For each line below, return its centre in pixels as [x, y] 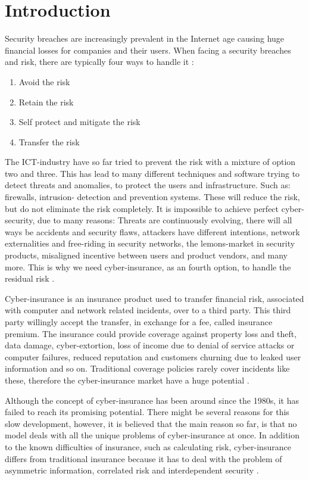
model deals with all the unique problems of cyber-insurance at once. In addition [152, 435]
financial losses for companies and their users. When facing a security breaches [148, 50]
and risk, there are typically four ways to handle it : [99, 62]
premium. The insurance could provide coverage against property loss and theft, [151, 333]
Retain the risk [46, 102]
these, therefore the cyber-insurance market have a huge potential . [127, 380]
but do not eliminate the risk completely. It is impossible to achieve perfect [142, 208]
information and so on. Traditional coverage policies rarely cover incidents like [147, 368]
